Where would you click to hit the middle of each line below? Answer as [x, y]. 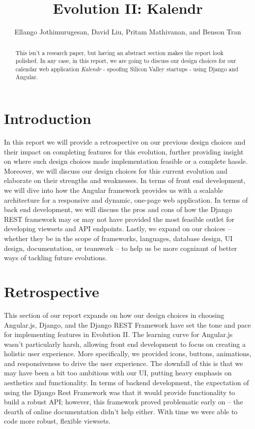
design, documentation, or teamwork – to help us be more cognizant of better [121, 248]
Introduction [48, 118]
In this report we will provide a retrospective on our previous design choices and [125, 142]
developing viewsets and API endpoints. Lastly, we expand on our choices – [118, 229]
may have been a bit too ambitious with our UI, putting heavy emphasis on [118, 373]
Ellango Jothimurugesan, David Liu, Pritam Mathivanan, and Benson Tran [128, 32]
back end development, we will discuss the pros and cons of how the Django [118, 209]
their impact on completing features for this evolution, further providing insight [124, 151]
